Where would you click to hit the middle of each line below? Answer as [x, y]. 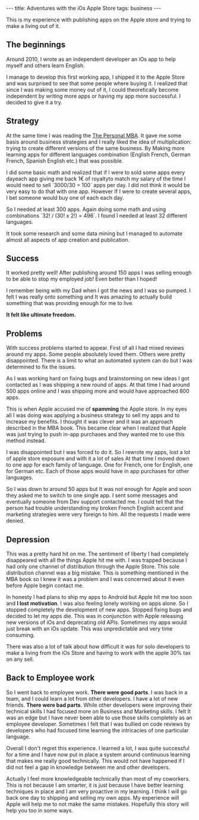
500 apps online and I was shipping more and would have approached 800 [98, 391]
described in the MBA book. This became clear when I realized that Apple [96, 428]
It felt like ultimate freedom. [41, 315]
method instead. [26, 441]
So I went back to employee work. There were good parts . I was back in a [97, 692]
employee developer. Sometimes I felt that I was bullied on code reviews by [98, 724]
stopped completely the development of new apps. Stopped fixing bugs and [99, 610]
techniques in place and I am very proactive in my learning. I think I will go [97, 791]
